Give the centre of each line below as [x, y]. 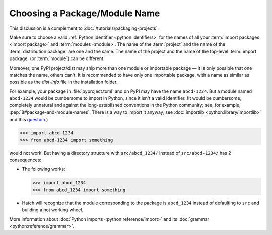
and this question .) [29, 120]
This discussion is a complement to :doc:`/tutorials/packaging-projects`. [84, 28]
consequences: [25, 160]
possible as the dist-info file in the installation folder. [63, 82]
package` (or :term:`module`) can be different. [57, 58]
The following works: [44, 169]
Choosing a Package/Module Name [85, 13]
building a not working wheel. [52, 210]
